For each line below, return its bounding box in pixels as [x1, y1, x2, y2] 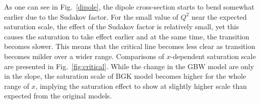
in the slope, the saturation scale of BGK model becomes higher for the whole [4, 71, 246, 81]
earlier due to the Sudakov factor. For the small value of [4, 11, 178, 22]
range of [4, 80, 29, 91]
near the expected [191, 11, 247, 22]
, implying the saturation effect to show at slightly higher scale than [35, 80, 247, 91]
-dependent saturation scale [170, 50, 256, 61]
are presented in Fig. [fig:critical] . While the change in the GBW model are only [4, 61, 254, 71]
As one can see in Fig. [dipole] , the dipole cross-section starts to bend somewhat [4, 2, 254, 12]
